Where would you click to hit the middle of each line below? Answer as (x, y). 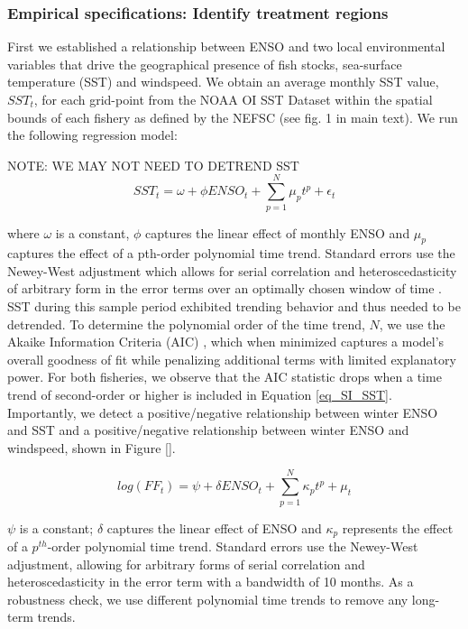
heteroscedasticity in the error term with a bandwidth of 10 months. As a (211, 582)
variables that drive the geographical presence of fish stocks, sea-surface (205, 64)
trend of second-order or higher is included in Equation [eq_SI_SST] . (200, 395)
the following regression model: (92, 135)
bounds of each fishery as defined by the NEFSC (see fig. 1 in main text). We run (233, 117)
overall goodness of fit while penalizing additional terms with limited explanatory (232, 359)
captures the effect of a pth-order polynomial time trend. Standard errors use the (231, 253)
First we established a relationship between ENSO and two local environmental (226, 46)
